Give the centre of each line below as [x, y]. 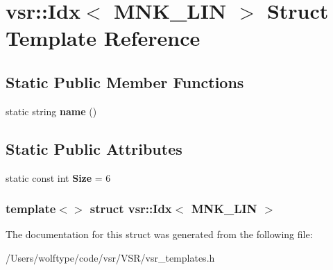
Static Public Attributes [94, 148]
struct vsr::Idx [131, 209]
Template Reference [103, 38]
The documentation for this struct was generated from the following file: [159, 234]
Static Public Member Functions [125, 82]
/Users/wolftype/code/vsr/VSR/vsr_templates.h [110, 257]
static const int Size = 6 [58, 177]
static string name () [51, 111]
